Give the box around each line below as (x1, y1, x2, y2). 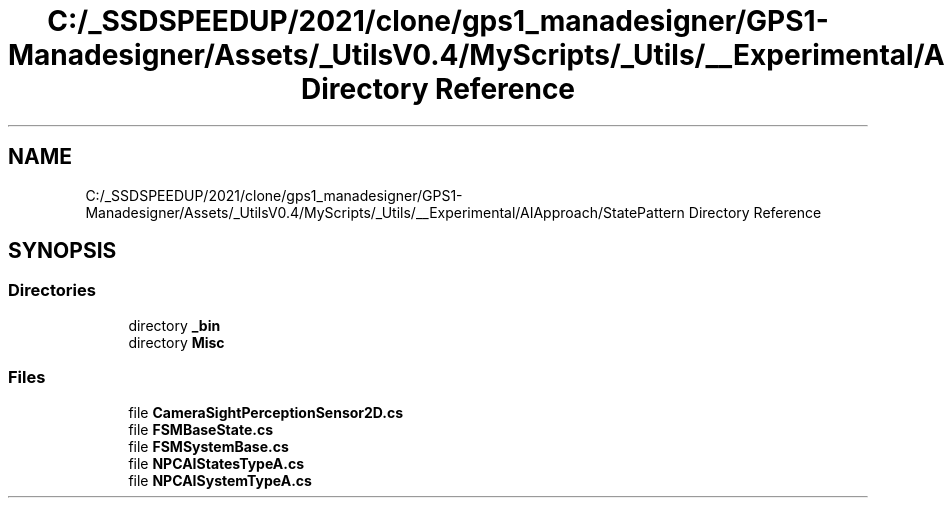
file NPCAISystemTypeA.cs (128, 471, 312, 489)
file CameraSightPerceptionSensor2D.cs (128, 403, 404, 421)
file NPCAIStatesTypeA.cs (128, 454, 304, 472)
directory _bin (128, 316, 221, 334)
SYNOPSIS (8, 238, 117, 264)
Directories (8, 280, 96, 301)
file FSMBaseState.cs (128, 420, 274, 438)
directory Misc (128, 333, 225, 351)
